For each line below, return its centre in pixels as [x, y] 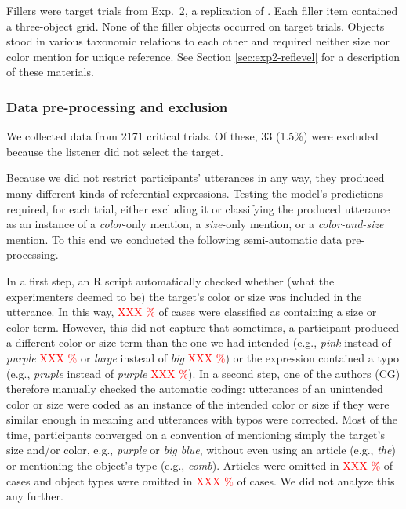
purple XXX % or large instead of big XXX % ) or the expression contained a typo [203, 357]
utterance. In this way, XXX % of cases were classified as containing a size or [192, 312]
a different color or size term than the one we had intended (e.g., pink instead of [199, 342]
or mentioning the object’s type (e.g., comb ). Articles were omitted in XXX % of [200, 465]
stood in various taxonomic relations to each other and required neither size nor [198, 41]
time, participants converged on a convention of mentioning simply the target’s [196, 434]
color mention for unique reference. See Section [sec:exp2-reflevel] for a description [203, 56]
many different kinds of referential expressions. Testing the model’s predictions [195, 193]
